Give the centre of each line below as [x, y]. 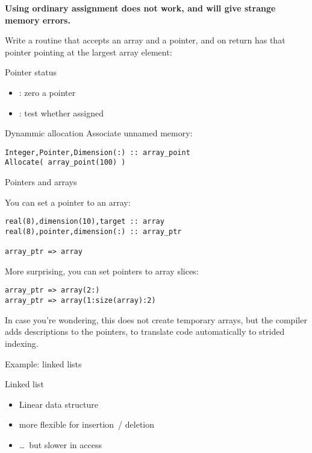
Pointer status [31, 72]
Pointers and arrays [41, 182]
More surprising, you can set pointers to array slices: [102, 271]
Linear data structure [58, 404]
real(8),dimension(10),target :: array [85, 222]
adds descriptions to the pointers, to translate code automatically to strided [145, 331]
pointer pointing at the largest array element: [89, 52]
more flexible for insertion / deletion [87, 424]
